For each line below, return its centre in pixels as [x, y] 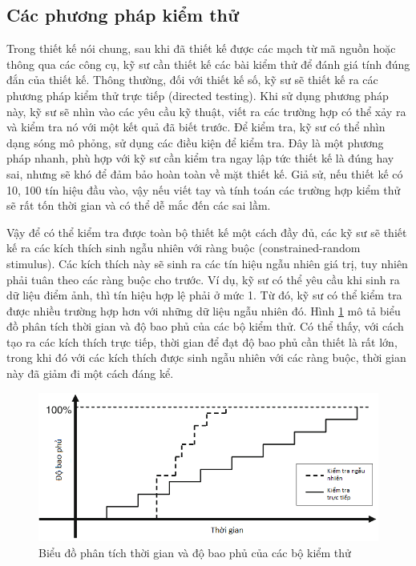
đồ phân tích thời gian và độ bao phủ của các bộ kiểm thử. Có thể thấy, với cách [205, 326]
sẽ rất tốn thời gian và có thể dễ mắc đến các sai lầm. [139, 205]
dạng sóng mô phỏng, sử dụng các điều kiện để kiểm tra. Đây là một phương [195, 142]
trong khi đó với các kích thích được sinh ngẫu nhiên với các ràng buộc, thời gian [206, 357]
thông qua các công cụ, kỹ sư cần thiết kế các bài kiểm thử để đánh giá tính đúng [208, 64]
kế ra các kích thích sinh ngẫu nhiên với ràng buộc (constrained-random [184, 248]
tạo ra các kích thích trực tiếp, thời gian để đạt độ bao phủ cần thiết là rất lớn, [202, 341]
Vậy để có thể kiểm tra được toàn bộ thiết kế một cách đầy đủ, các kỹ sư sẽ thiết [207, 232]
